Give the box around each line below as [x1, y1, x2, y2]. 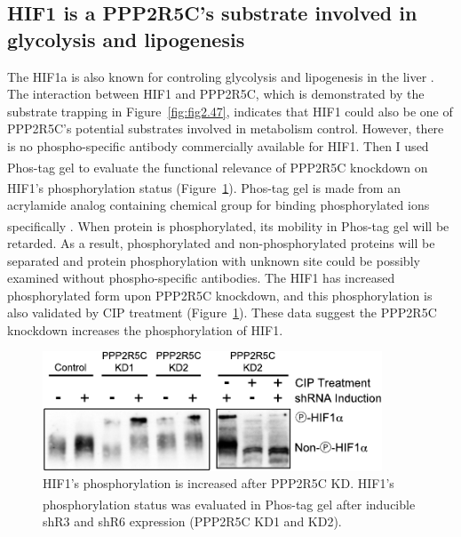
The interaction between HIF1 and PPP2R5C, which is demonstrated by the [7, 84, 425, 103]
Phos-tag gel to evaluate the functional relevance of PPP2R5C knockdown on [7, 157, 428, 176]
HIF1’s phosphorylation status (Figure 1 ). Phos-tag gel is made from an [7, 178, 401, 196]
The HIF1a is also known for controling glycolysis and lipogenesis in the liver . [7, 67, 434, 85]
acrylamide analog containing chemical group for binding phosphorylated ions [7, 196, 430, 214]
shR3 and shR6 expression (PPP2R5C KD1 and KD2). [43, 511, 342, 530]
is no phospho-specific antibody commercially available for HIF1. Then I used [7, 136, 429, 155]
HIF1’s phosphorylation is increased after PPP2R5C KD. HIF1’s [43, 474, 394, 493]
